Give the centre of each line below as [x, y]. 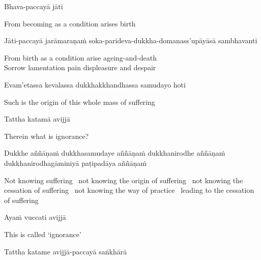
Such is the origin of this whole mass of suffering [80, 102]
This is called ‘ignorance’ [43, 234]
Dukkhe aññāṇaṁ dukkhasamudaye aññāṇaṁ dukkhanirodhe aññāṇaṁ [115, 153]
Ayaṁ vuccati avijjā [35, 217]
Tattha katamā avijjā [37, 119]
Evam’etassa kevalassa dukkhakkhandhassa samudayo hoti [95, 84]
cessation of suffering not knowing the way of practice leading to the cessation [129, 190]
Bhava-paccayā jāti [34, 6]
